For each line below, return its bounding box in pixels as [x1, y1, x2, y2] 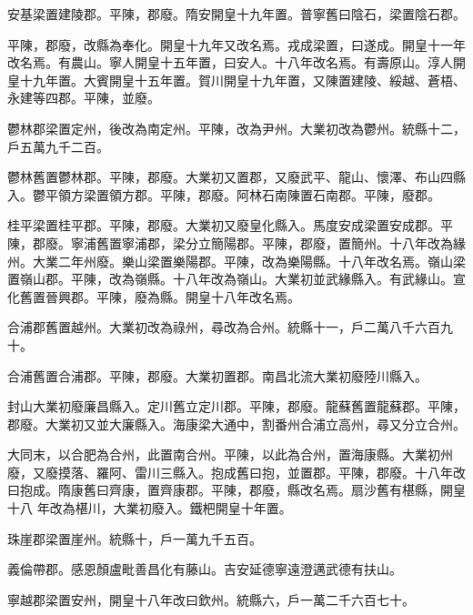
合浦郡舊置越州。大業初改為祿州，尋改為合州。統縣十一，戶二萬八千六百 [7, 318, 440, 337]
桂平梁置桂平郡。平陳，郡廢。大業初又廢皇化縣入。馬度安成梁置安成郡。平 [7, 216, 453, 235]
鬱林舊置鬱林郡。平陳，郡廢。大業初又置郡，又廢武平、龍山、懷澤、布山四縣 [7, 167, 466, 187]
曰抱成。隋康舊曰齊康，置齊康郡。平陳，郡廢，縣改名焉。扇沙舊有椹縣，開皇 [7, 480, 466, 499]
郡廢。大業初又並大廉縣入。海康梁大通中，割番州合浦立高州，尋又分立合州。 [7, 414, 466, 433]
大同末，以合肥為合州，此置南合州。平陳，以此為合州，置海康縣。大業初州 [7, 445, 453, 464]
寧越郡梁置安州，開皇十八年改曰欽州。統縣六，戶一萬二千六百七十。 [7, 590, 415, 609]
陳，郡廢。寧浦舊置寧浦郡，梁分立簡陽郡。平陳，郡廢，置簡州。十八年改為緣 [7, 233, 466, 252]
